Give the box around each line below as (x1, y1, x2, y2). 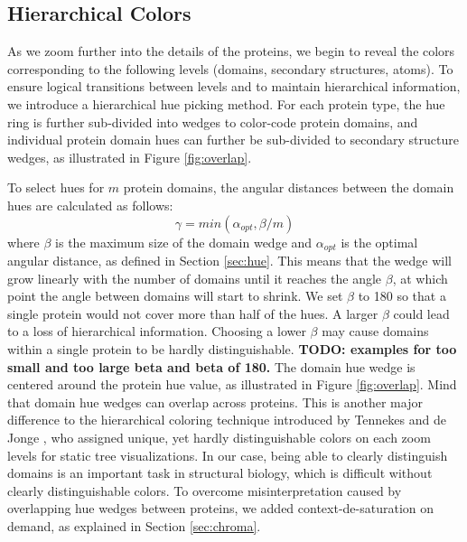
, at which (392, 268, 448, 287)
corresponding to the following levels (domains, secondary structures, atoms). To (7, 59, 453, 78)
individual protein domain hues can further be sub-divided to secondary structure (7, 130, 459, 149)
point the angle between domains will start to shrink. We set (7, 286, 343, 305)
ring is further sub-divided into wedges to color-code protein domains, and (7, 112, 418, 131)
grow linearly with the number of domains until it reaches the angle (7, 268, 382, 287)
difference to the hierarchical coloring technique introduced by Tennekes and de (7, 410, 446, 429)
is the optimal (341, 232, 418, 251)
